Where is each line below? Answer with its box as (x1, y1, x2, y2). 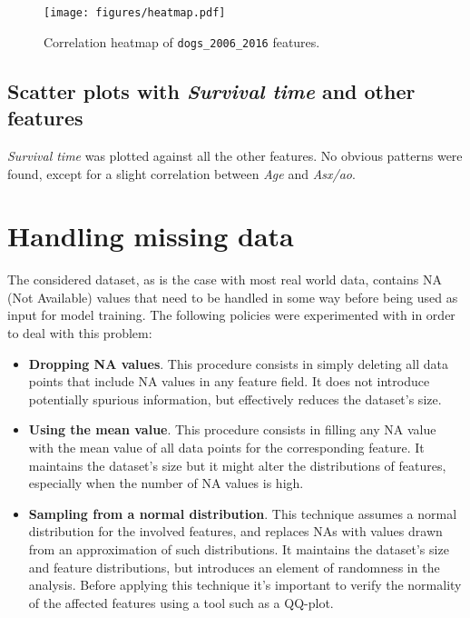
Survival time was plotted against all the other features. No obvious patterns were (7, 145, 463, 164)
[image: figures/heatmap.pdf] (44, 6, 226, 19)
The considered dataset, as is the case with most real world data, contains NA (7, 270, 442, 289)
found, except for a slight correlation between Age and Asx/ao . (7, 164, 356, 183)
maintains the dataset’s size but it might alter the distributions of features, (28, 455, 446, 474)
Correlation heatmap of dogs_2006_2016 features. (44, 32, 320, 51)
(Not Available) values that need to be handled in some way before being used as (7, 287, 458, 306)
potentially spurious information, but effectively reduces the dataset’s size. (28, 389, 442, 408)
